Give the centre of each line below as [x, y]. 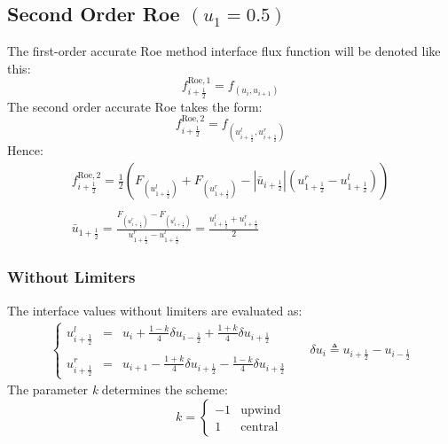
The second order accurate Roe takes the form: [135, 106]
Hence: [25, 150]
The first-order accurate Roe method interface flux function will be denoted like [224, 51]
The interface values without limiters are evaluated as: [155, 310]
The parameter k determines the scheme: [118, 389]
